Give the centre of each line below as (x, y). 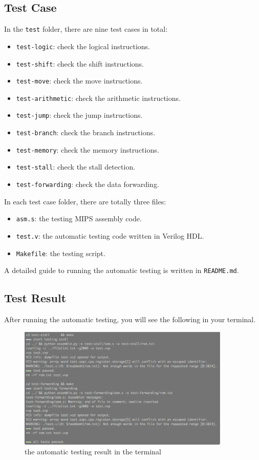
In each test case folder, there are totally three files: (85, 201)
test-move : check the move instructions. (79, 81)
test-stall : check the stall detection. (76, 167)
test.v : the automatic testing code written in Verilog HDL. (110, 236)
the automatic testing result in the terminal (93, 452)
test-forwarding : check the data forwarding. (88, 184)
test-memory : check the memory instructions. (88, 149)
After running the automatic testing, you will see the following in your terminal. (130, 319)
